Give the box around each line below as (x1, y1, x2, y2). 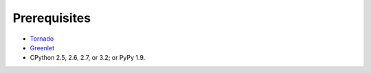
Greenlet (30, 43, 55, 52)
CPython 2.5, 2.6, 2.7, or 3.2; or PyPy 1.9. (30, 54, 146, 62)
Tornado (30, 34, 54, 43)
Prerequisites (12, 10, 91, 25)
